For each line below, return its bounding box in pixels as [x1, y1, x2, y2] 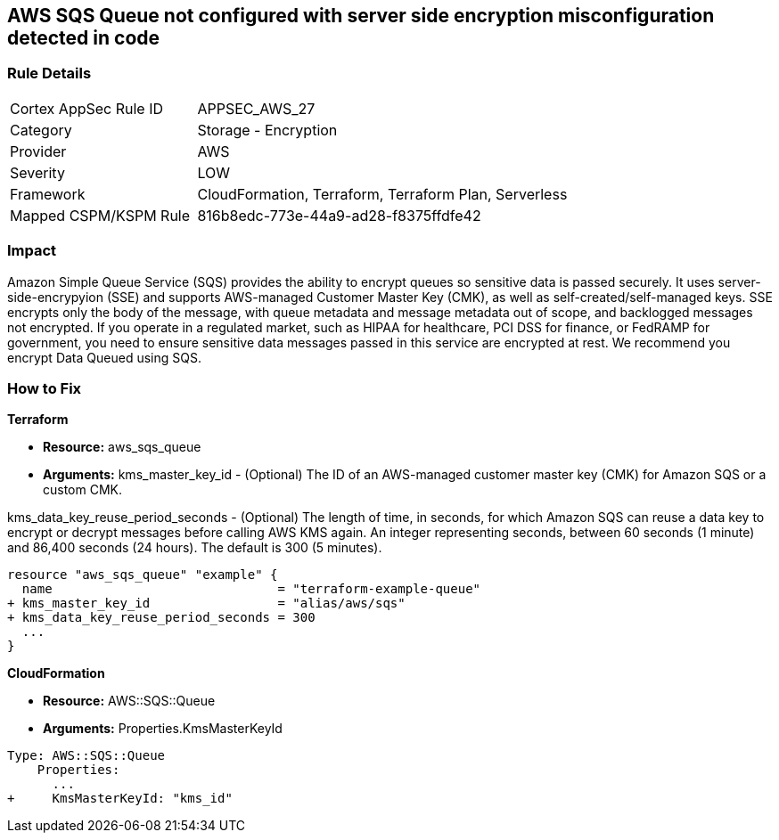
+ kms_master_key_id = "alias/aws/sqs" [7, 596, 406, 611]
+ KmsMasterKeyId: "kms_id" [7, 791, 233, 806]
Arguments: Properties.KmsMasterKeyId [43, 721, 283, 737]
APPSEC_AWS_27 [197, 99, 316, 118]
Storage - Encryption [197, 120, 338, 139]
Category [10, 120, 72, 139]
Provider [10, 142, 67, 160]
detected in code [7, 27, 160, 49]
